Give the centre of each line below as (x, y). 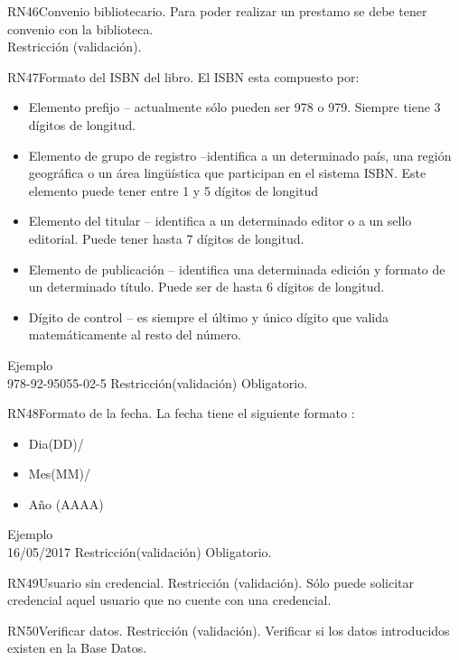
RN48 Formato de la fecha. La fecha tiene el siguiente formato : (181, 413)
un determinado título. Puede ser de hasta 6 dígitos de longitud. (206, 287)
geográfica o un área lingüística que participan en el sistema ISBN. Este (227, 173)
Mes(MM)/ (59, 474)
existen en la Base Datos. (77, 648)
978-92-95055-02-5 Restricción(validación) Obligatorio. (158, 382)
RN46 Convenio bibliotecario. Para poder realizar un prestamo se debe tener (217, 11)
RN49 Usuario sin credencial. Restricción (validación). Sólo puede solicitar (211, 582)
